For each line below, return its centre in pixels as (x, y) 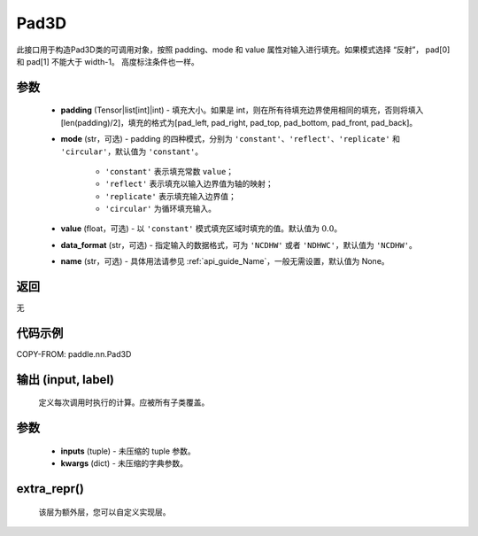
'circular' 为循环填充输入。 (161, 209)
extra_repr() (50, 489)
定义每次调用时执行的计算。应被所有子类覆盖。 (124, 402)
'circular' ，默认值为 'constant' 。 (132, 151)
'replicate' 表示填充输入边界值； (170, 196)
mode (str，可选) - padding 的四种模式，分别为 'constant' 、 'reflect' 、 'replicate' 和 (230, 139)
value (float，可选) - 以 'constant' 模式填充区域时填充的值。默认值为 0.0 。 (201, 229)
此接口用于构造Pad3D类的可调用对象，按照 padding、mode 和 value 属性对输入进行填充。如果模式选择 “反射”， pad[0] (233, 50)
